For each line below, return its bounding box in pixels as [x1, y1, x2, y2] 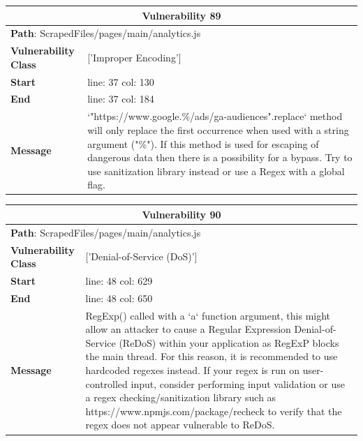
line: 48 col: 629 [85, 274, 153, 287]
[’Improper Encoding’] [87, 50, 181, 64]
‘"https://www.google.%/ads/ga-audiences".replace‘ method [87, 109, 343, 124]
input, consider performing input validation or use [131, 376, 345, 391]
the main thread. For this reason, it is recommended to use [85, 349, 338, 364]
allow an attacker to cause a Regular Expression [85, 322, 291, 336]
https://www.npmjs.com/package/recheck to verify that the [85, 403, 342, 418]
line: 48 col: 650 [85, 290, 153, 305]
